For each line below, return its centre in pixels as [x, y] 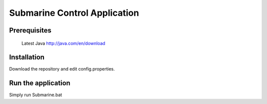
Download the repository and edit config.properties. [62, 69]
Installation [27, 57]
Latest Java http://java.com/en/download [64, 43]
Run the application [40, 83]
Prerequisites [30, 30]
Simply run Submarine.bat [36, 95]
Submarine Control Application [74, 13]
